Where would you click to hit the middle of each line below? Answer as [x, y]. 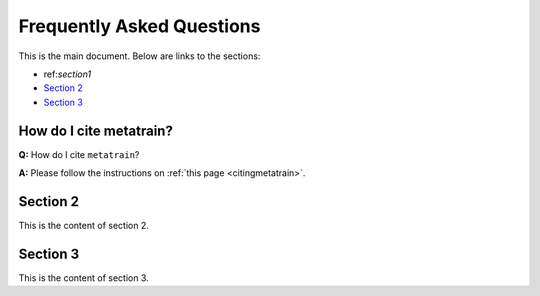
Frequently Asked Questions [139, 26]
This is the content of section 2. [83, 225]
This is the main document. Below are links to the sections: [139, 56]
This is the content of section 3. [83, 277]
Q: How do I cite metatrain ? [79, 154]
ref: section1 [67, 74]
